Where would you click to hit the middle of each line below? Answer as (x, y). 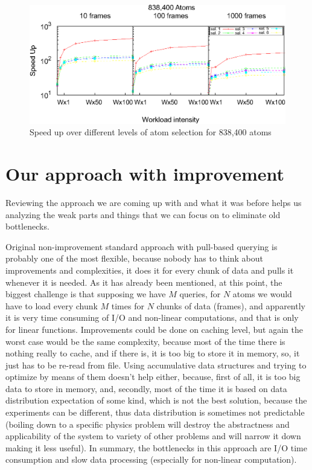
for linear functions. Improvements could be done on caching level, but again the (154, 329)
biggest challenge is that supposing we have (86, 294)
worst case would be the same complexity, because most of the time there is (145, 341)
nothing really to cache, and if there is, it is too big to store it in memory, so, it (153, 353)
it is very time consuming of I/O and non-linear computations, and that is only (152, 317)
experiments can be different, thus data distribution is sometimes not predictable (155, 412)
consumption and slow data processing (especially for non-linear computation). (151, 459)
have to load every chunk (52, 305)
